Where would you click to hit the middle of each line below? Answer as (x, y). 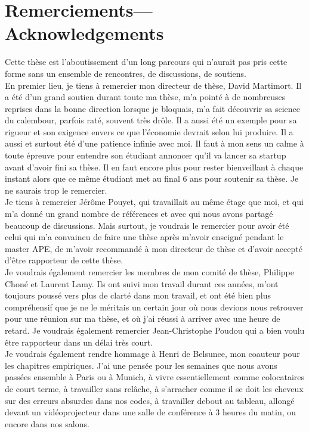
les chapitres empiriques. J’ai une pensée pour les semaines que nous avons (141, 365)
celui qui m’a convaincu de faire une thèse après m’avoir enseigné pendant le (144, 237)
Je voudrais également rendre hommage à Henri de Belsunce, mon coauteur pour (152, 354)
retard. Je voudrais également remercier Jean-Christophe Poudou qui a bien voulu (155, 330)
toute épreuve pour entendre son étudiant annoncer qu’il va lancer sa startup (146, 155)
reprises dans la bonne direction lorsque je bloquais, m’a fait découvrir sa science (153, 108)
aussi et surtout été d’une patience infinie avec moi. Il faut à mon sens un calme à (154, 143)
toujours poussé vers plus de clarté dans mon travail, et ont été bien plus (138, 295)
